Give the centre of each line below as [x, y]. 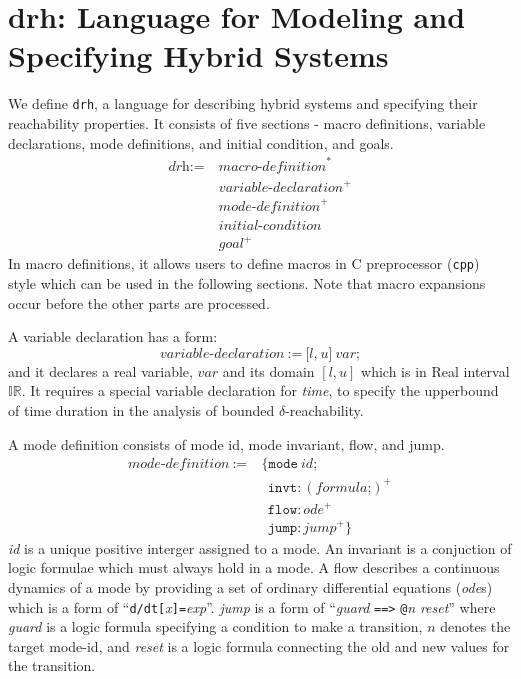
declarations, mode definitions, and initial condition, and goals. [201, 142]
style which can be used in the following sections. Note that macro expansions [247, 282]
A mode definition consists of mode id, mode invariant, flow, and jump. [226, 443]
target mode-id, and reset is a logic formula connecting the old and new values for [259, 645]
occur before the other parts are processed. [139, 302]
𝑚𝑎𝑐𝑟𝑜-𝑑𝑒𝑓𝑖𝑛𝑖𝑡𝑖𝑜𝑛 [272, 166]
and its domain [268, 370]
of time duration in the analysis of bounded [141, 409]
